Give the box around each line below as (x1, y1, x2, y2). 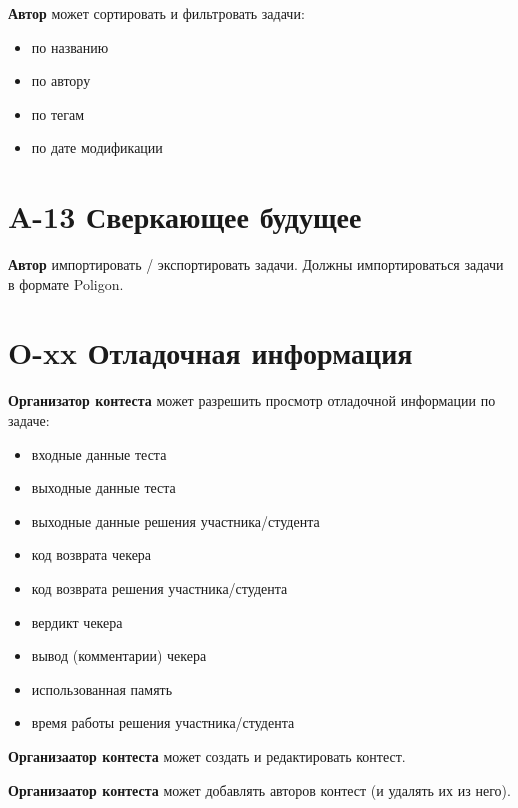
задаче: (8, 410, 50, 430)
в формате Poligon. (8, 273, 124, 294)
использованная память (31, 678, 173, 699)
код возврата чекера (31, 544, 152, 565)
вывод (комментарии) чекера (31, 645, 207, 666)
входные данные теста (31, 443, 167, 464)
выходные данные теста (31, 477, 176, 498)
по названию (31, 36, 109, 57)
